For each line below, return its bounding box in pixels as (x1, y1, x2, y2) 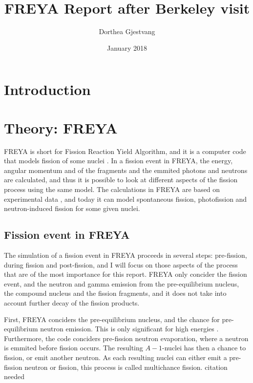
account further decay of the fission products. (4, 297, 140, 307)
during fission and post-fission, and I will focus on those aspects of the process (4, 259, 238, 269)
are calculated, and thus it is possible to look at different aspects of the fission (4, 174, 238, 185)
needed (4, 371, 24, 382)
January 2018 (107, 42, 147, 53)
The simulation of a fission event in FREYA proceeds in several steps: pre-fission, (4, 249, 247, 260)
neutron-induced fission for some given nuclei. (4, 203, 140, 213)
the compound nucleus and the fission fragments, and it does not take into (4, 288, 227, 298)
